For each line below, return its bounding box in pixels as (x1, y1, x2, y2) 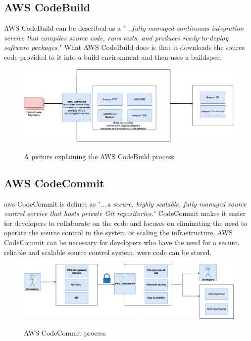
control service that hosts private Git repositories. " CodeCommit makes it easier (4, 208, 246, 218)
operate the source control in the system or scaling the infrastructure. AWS (4, 227, 233, 238)
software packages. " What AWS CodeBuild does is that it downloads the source (4, 42, 245, 52)
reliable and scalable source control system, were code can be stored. (4, 247, 212, 257)
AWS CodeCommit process (24, 327, 106, 338)
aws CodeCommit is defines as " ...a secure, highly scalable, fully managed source (4, 198, 247, 209)
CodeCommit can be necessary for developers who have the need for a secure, (4, 237, 240, 247)
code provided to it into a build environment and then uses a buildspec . (4, 51, 222, 62)
